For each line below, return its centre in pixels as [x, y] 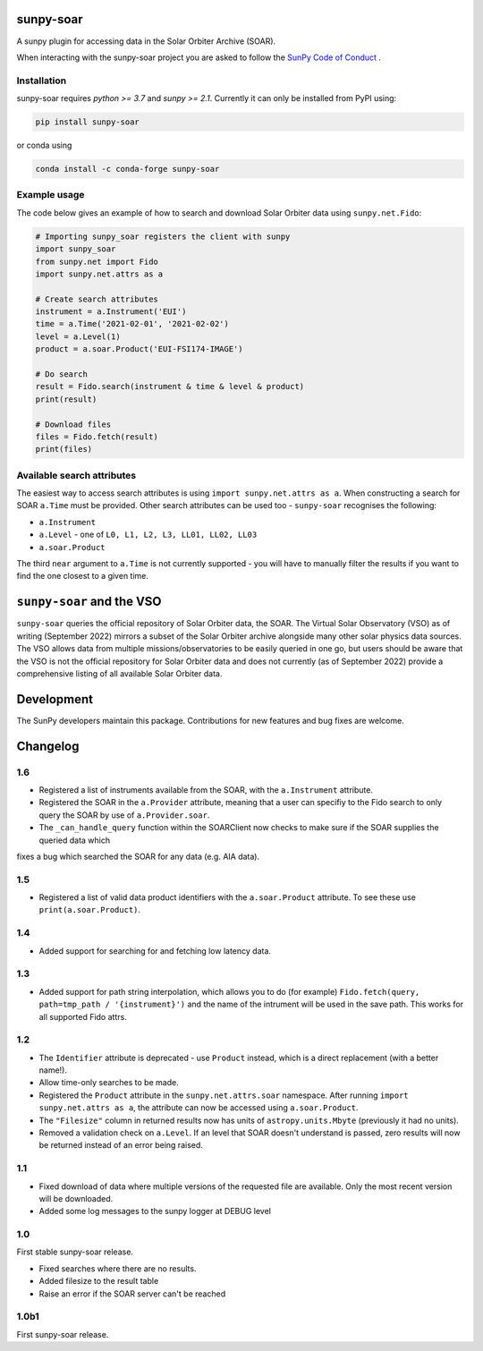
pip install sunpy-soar [88, 122]
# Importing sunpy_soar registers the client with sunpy [163, 236]
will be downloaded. [76, 1198]
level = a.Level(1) [78, 336]
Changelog [48, 746]
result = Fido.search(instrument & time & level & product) [170, 387]
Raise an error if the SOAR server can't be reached [132, 1294]
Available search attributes [76, 475]
